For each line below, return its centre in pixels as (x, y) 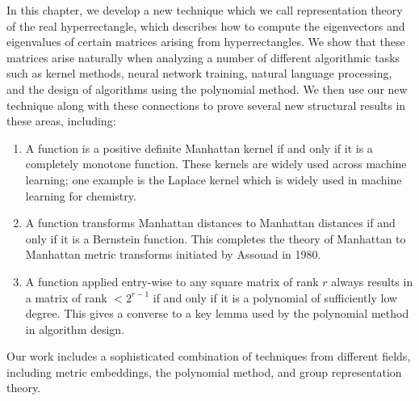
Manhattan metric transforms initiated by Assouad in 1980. (173, 254)
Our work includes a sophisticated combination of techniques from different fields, (209, 356)
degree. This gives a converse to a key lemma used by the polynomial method (217, 313)
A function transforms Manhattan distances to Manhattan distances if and (210, 223)
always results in (372, 281)
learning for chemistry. (81, 195)
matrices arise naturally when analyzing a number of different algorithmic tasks (203, 57)
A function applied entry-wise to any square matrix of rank (172, 281)
